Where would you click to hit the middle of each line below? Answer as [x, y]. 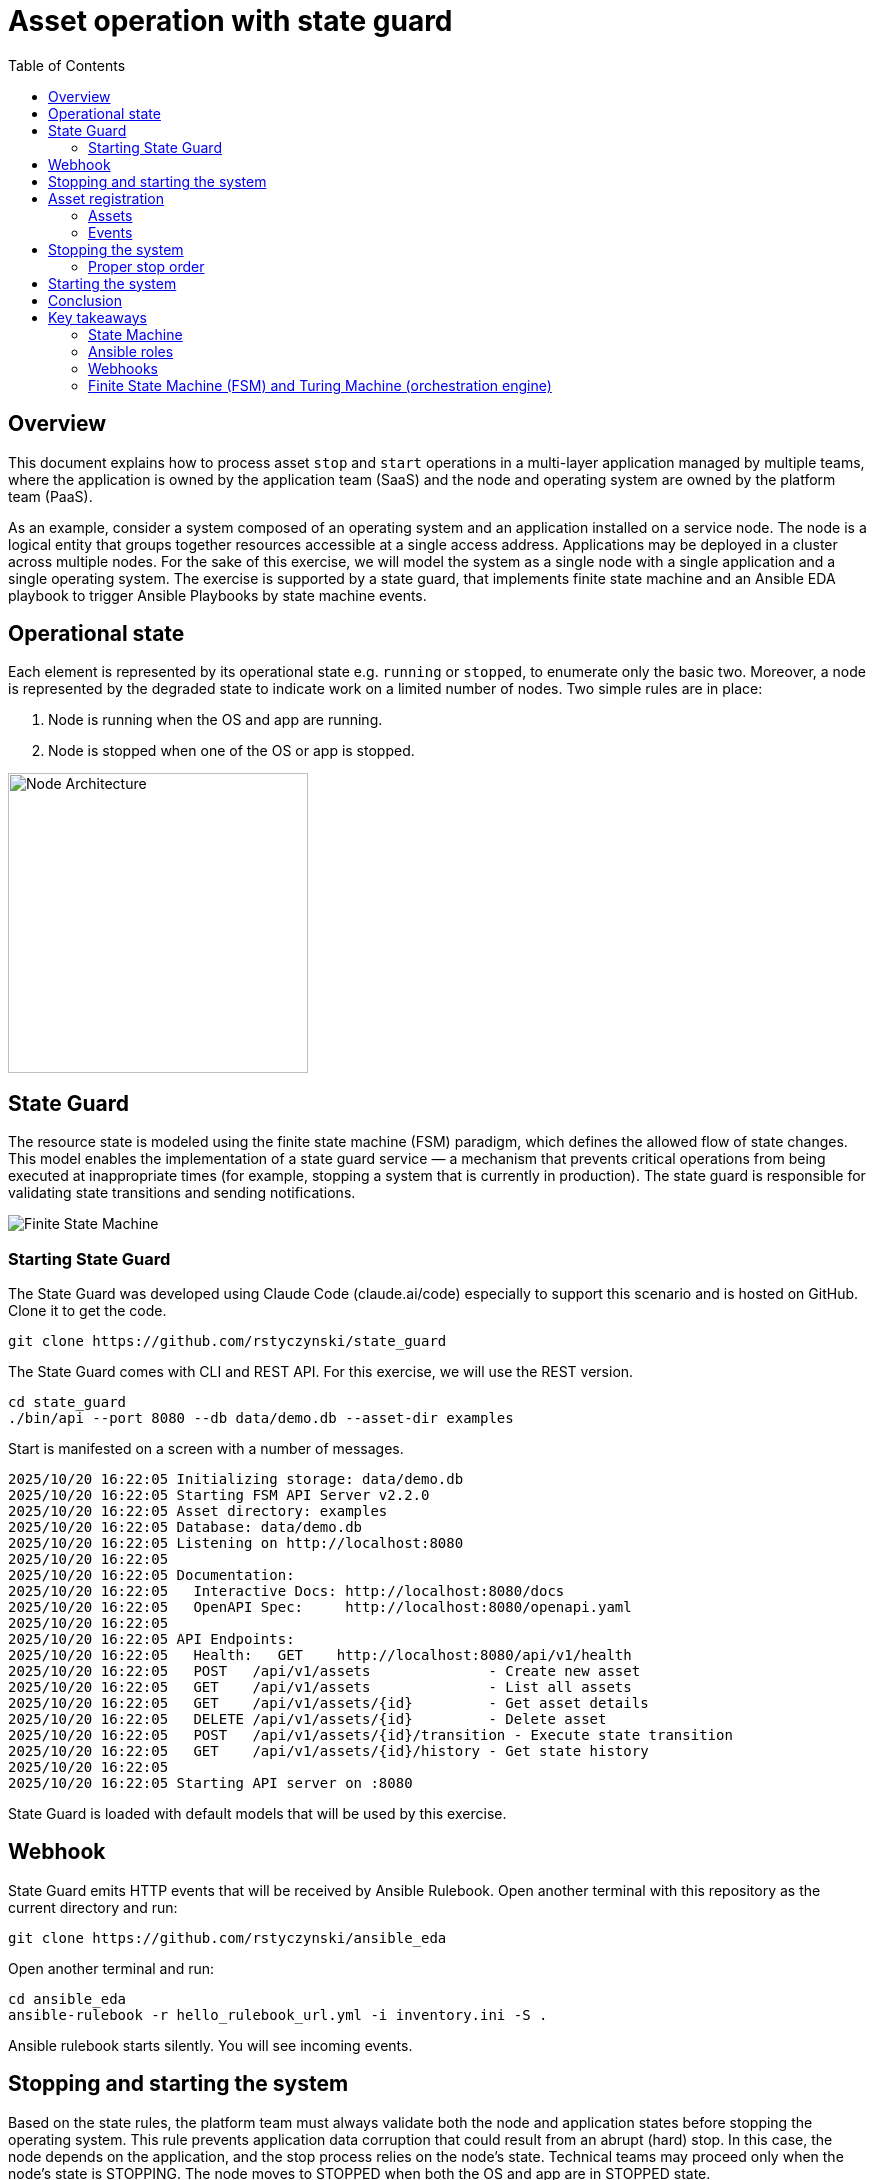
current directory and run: [93, 1907]
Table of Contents [67, 65]
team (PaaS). [50, 496]
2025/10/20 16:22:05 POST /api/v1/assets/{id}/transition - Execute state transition [370, 1735]
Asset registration [106, 198]
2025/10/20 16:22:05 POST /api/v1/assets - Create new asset [324, 1671]
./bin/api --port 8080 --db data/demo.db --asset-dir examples [261, 1418]
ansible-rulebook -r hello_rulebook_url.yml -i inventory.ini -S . [278, 2014]
